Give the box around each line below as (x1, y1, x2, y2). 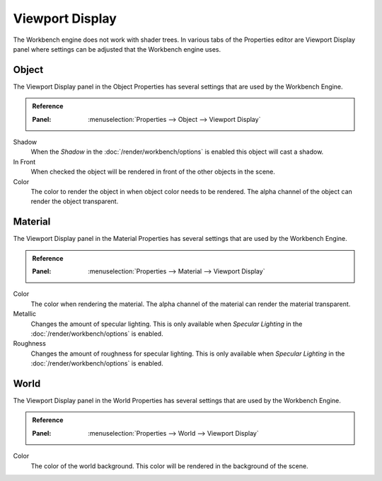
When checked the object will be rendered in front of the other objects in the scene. (30, 167, 276, 176)
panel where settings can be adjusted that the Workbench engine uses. (13, 45, 221, 53)
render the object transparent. (30, 197, 119, 205)
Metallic (13, 310, 37, 318)
